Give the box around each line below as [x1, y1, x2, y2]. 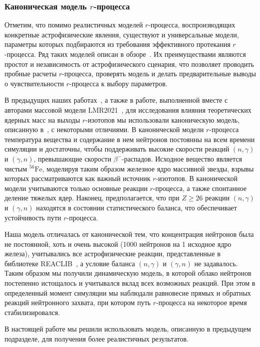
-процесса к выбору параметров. [69, 78, 168, 88]
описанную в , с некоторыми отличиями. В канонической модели [4, 124, 204, 135]
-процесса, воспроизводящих [148, 19, 236, 30]
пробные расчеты [4, 68, 57, 79]
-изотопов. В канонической [156, 173, 238, 183]
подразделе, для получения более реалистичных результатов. [4, 334, 189, 344]
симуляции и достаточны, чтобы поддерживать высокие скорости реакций [4, 144, 230, 154]
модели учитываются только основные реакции [4, 182, 148, 193]
